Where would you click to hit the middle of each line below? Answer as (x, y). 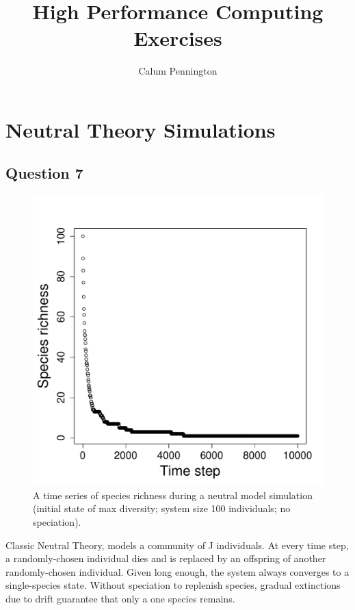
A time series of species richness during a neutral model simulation (173, 495)
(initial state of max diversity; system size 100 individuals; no (162, 508)
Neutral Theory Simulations (141, 129)
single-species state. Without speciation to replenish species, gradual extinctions (173, 585)
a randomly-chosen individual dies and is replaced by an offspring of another (166, 558)
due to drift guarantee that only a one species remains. (120, 599)
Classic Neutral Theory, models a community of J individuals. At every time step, (177, 545)
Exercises (178, 38)
